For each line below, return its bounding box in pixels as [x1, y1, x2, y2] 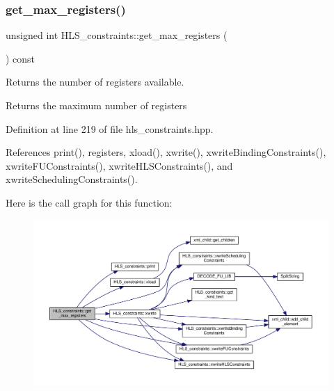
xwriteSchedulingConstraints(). [6, 172, 138, 186]
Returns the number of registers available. [6, 74, 184, 89]
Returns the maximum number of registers [6, 98, 187, 112]
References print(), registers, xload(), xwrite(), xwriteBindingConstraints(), [6, 145, 326, 159]
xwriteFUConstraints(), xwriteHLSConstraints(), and [6, 158, 233, 173]
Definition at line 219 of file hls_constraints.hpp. [6, 121, 214, 136]
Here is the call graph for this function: [6, 195, 173, 209]
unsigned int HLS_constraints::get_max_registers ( [6, 28, 228, 42]
